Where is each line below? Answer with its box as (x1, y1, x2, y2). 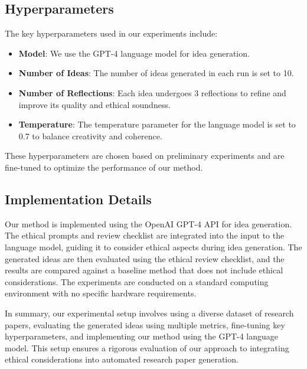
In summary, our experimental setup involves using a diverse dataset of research (5, 306, 294, 319)
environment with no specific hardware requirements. (5, 287, 197, 299)
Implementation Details (5, 190, 152, 208)
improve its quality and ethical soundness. (18, 98, 171, 110)
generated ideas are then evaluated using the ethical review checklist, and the (5, 252, 285, 264)
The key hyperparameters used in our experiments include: (5, 27, 218, 40)
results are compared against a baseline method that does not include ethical (5, 264, 283, 276)
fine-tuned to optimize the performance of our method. (5, 161, 203, 173)
